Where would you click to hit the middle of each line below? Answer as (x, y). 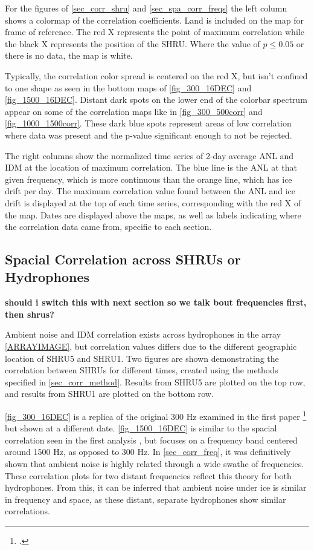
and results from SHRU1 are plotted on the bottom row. (109, 394)
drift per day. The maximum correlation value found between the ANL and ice (150, 191)
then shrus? (30, 314)
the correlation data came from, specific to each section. (108, 227)
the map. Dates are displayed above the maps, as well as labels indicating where (153, 214)
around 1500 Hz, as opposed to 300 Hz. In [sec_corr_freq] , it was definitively (148, 452)
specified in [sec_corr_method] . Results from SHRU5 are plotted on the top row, (155, 381)
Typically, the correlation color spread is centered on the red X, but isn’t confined (156, 75)
